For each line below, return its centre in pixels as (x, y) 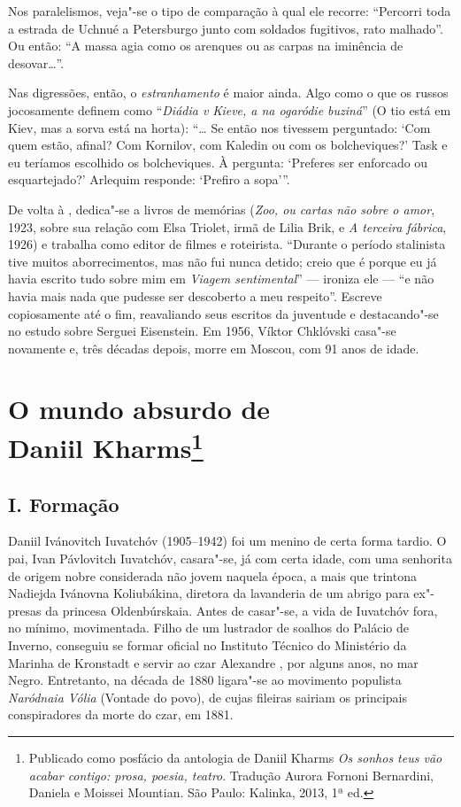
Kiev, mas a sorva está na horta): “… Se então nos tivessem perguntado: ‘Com (219, 127)
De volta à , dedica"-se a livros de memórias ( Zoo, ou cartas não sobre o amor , (222, 209)
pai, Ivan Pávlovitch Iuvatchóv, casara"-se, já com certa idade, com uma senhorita (230, 558)
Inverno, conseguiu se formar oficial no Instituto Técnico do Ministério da (207, 644)
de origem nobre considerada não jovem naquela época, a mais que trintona (212, 575)
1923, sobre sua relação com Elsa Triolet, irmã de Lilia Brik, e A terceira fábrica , (227, 226)
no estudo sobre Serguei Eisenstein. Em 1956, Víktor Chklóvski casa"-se (202, 331)
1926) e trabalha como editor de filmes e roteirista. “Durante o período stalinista (227, 244)
